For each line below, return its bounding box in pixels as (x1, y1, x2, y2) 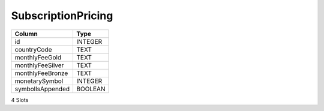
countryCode (14, 45, 52, 53)
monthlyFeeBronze (14, 69, 68, 77)
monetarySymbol (14, 77, 64, 85)
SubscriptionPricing (11, 9, 113, 22)
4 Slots (11, 96, 29, 103)
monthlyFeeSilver (14, 61, 64, 69)
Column (14, 29, 38, 38)
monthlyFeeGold (14, 53, 62, 61)
